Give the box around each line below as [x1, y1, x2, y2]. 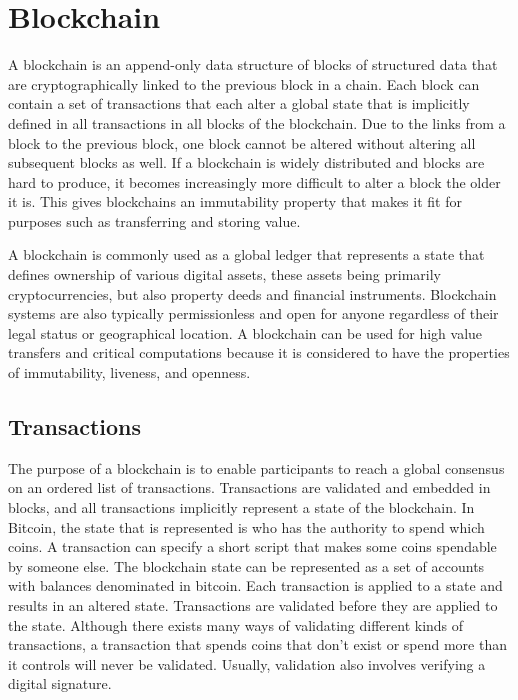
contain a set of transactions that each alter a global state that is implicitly [8, 93, 470, 114]
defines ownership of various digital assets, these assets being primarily [8, 264, 441, 285]
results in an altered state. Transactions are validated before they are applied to [8, 594, 498, 615]
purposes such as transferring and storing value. [8, 210, 301, 231]
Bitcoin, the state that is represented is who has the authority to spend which [8, 516, 485, 537]
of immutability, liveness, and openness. [8, 362, 251, 383]
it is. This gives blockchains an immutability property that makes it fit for [8, 191, 462, 212]
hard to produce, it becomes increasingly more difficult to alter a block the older [8, 171, 501, 192]
